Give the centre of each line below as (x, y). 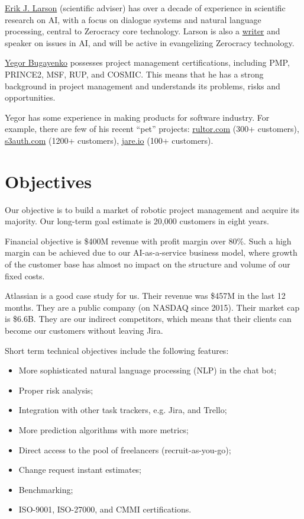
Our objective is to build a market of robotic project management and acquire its (152, 209)
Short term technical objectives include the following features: (117, 350)
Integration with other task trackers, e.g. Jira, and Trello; (123, 410)
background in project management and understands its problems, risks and (143, 86)
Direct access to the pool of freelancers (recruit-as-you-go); (125, 449)
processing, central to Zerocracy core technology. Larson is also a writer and (143, 31)
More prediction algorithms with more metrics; (104, 429)
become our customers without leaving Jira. (84, 330)
